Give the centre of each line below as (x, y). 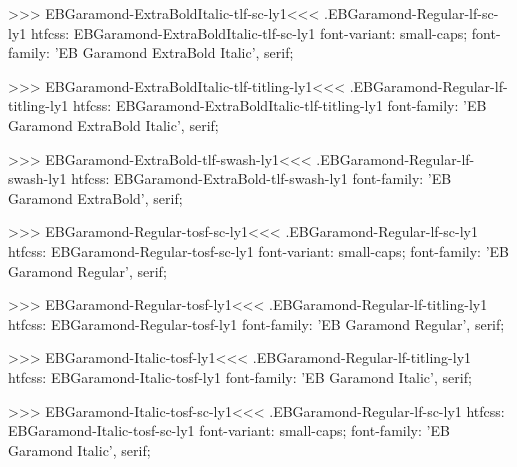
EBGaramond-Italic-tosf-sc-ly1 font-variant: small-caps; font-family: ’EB (229, 430)
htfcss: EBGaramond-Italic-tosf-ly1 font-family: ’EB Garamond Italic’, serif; (240, 376)
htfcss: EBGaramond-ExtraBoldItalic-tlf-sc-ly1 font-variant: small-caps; (249, 32)
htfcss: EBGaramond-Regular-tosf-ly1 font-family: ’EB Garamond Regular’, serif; (256, 323)
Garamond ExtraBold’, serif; (95, 197)
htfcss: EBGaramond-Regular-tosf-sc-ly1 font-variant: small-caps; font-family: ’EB (258, 250)
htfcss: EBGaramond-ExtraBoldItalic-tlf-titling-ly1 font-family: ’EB (279, 105)
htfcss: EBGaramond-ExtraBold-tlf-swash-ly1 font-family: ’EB (261, 178)
